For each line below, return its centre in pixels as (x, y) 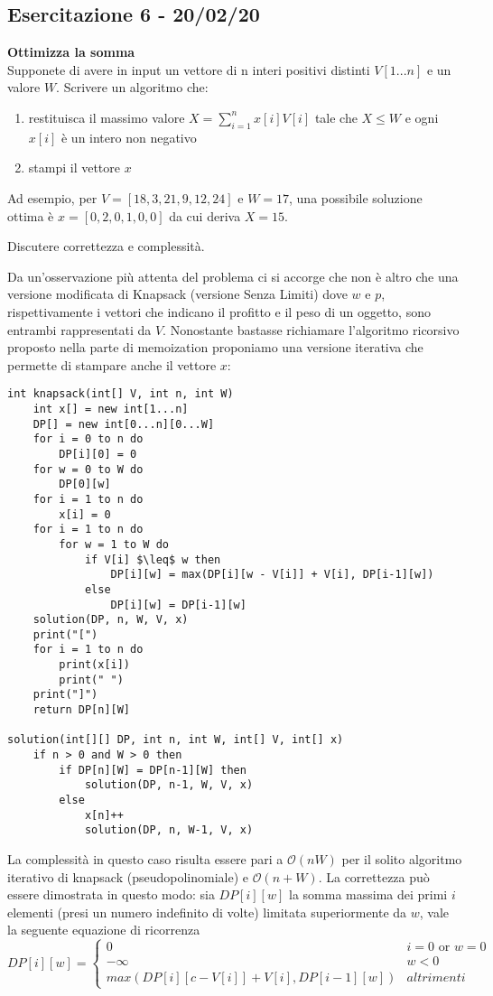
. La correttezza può (374, 876)
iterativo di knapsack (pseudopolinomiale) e (128, 876)
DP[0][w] (85, 484)
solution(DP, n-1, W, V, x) (169, 785)
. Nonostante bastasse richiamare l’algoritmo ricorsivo (311, 329)
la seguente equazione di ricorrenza (104, 930)
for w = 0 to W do (88, 469)
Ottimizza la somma (71, 52)
